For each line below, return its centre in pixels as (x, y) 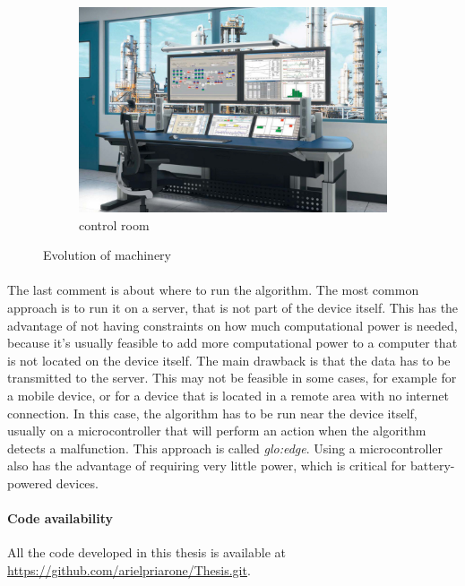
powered (30, 483)
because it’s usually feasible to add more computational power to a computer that (232, 343)
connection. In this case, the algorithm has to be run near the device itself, (212, 413)
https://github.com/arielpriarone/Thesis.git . (129, 570)
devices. (77, 483)
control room (114, 224)
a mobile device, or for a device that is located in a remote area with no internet (228, 396)
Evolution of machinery (107, 255)
